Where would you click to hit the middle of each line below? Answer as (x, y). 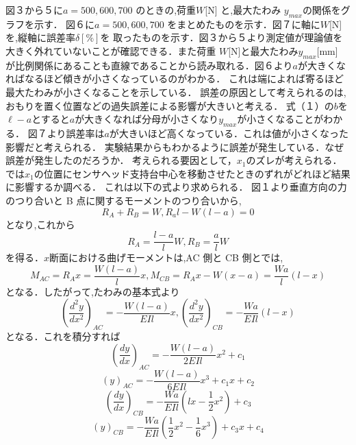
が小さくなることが (280, 119)
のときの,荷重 (166, 10)
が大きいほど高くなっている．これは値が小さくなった (229, 133)
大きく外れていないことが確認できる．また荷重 (111, 50)
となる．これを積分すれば (63, 336)
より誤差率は (76, 133)
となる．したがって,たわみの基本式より (93, 291)
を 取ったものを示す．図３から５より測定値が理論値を (221, 37)
